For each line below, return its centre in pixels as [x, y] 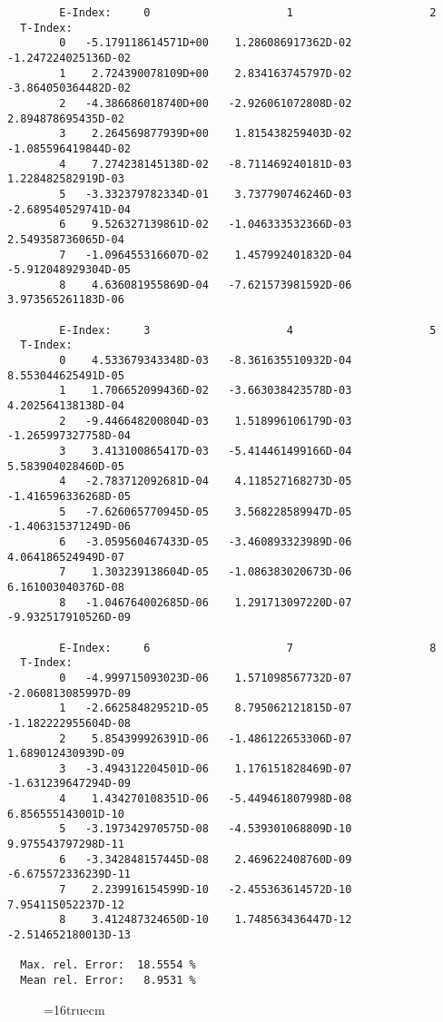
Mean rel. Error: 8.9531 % [108, 980]
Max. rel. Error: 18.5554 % [108, 965]
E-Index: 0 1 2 [248, 13]
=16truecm [74, 1009]
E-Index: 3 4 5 [248, 330]
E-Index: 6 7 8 [248, 648]
